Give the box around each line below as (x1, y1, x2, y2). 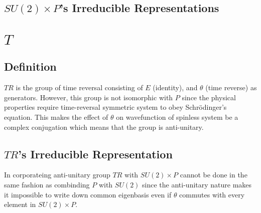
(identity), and (153, 82, 198, 93)
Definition (4, 59, 57, 74)
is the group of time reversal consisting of (16, 82, 143, 93)
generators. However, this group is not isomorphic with (4, 92, 173, 102)
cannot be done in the (180, 169, 247, 180)
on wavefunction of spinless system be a (116, 111, 238, 122)
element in (4, 199, 36, 209)
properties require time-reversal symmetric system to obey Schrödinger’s (4, 102, 227, 112)
